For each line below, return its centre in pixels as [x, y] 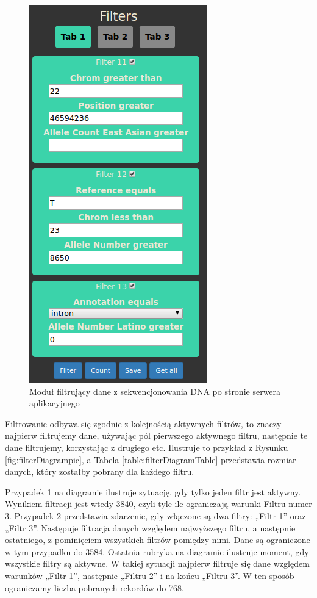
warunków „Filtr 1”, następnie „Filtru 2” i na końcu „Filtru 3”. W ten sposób [150, 575]
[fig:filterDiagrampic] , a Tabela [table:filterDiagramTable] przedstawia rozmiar [151, 459]
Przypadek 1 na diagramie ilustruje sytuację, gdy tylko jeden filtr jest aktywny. [153, 492]
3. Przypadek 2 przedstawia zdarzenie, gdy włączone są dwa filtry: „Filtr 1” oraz [155, 515]
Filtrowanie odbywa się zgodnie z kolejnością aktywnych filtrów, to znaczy [143, 423]
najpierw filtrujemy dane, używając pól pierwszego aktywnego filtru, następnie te [156, 435]
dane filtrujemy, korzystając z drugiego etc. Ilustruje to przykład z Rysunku [147, 447]
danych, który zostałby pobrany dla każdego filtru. [100, 471]
